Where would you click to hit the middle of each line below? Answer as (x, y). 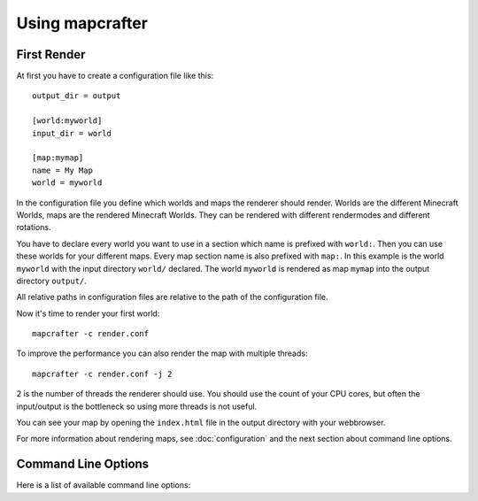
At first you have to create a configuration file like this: (115, 76)
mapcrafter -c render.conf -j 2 (102, 374)
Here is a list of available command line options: (104, 485)
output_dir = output (77, 96)
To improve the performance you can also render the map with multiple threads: (162, 353)
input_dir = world (72, 133)
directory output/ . (52, 281)
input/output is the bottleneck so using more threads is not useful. (137, 406)
